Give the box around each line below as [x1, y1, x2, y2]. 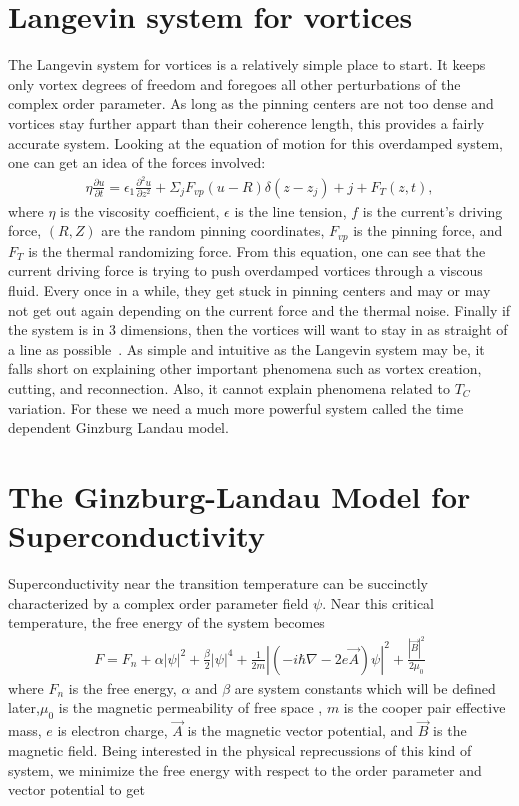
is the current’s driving [362, 200, 503, 221]
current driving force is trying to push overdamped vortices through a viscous [8, 260, 483, 281]
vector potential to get [8, 779, 145, 800]
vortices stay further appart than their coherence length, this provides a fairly [8, 112, 485, 133]
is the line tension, [234, 200, 347, 221]
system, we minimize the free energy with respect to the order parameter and [8, 759, 482, 780]
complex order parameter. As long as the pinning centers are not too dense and [8, 93, 494, 114]
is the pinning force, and [353, 220, 503, 241]
